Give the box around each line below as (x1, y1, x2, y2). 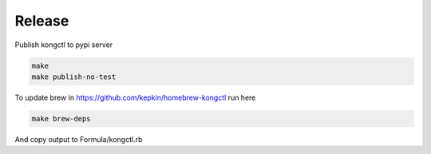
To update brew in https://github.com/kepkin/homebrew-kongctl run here (14, 93, 256, 102)
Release (14, 12, 69, 30)
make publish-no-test (31, 72, 117, 81)
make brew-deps (31, 114, 91, 123)
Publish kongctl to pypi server (14, 40, 113, 49)
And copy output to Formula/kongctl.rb (14, 134, 143, 144)
